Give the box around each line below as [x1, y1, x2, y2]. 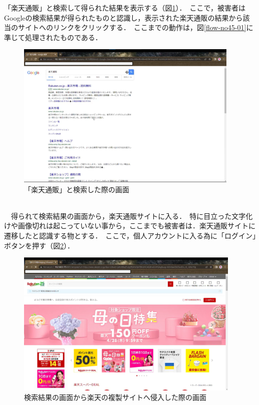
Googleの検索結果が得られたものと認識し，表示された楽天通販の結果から [4, 12, 243, 23]
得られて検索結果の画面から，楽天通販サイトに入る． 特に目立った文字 [11, 210, 246, 221]
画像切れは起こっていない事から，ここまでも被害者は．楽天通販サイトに [18, 220, 255, 231]
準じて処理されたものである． [4, 32, 102, 42]
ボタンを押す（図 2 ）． [4, 240, 74, 250]
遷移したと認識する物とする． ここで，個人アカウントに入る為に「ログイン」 [4, 230, 256, 240]
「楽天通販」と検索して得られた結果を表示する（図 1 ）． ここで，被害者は [4, 3, 246, 13]
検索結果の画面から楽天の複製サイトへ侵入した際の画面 [24, 392, 206, 402]
